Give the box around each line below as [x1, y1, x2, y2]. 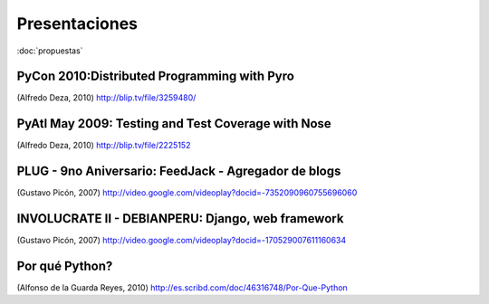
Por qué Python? [16, 258, 113, 273]
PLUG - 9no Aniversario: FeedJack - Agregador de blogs [16, 164, 341, 179]
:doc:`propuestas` [16, 45, 83, 56]
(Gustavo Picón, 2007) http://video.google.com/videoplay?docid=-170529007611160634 [16, 235, 347, 246]
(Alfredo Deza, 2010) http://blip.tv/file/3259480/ [16, 92, 197, 103]
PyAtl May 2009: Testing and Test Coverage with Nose [16, 116, 332, 131]
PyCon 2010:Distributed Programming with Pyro [16, 69, 294, 84]
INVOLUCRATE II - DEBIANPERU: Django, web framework [16, 211, 344, 226]
